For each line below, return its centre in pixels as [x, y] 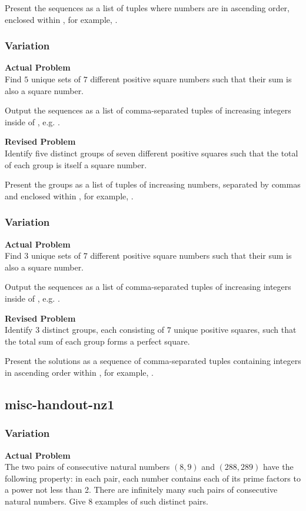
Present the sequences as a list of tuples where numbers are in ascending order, [147, 8]
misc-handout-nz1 [60, 404]
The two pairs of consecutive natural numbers [87, 467]
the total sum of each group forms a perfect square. [97, 341]
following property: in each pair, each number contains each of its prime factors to [153, 478]
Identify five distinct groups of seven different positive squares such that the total [152, 153]
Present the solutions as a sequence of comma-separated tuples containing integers [153, 361]
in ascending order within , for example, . [79, 372]
